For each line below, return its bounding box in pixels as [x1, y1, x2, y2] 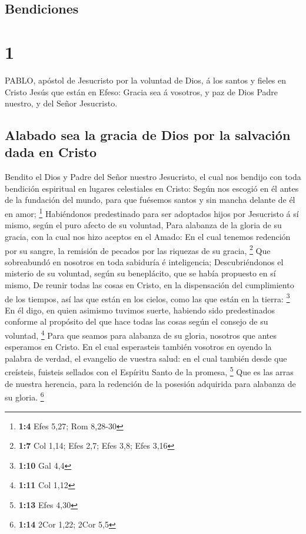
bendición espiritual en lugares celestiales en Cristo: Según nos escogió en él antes [5, 182, 299, 194]
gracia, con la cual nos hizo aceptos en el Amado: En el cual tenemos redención [5, 230, 291, 242]
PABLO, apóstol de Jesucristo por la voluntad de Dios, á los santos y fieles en [5, 74, 287, 86]
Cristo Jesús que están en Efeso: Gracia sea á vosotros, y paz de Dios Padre [5, 85, 278, 98]
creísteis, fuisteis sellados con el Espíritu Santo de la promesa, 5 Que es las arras [5, 364, 294, 378]
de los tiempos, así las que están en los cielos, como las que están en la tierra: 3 [5, 291, 290, 305]
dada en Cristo [5, 143, 97, 161]
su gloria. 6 [5, 389, 44, 403]
